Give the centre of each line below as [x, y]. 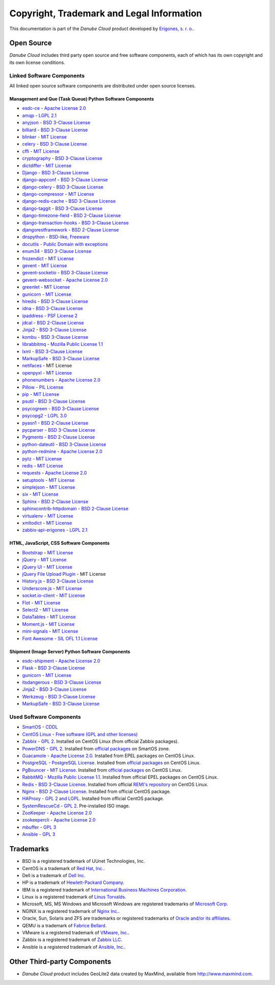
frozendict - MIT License [48, 259]
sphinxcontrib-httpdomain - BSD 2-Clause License [75, 509]
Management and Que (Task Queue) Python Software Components [82, 99]
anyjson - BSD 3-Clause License [56, 123]
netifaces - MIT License [47, 366]
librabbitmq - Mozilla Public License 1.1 [63, 344]
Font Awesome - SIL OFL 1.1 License [60, 638]
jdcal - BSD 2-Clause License [53, 323]
